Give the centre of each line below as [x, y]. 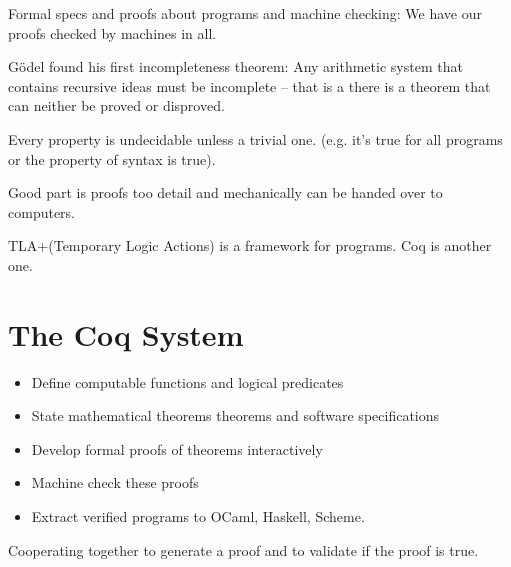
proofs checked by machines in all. [112, 32]
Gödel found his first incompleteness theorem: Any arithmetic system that [235, 66]
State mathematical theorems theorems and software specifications [235, 415]
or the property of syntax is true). [112, 158]
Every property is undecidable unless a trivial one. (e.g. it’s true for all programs [255, 138]
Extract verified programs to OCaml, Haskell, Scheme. [198, 516]
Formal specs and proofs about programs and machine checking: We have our [245, 13]
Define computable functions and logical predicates [187, 381]
